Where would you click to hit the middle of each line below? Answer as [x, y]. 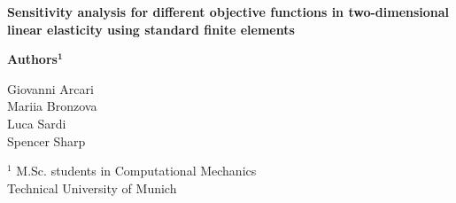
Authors [32, 59]
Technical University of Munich [92, 187]
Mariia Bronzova [52, 106]
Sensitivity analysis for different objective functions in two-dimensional [228, 12]
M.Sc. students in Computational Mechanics [136, 171]
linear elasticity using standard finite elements [151, 29]
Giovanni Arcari [50, 88]
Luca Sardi [37, 123]
